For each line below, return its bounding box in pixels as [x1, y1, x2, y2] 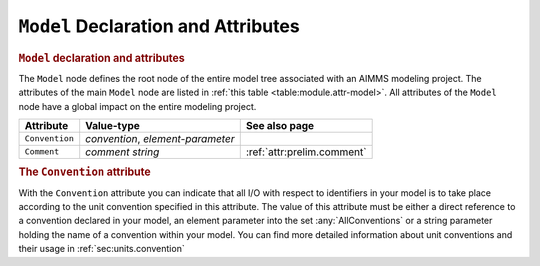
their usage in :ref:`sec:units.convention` [18, 243, 185, 255]
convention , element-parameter [85, 131, 235, 145]
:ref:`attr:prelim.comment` [245, 145, 367, 159]
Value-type [85, 118, 140, 132]
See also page [245, 118, 315, 132]
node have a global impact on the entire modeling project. [18, 100, 257, 112]
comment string [85, 145, 160, 159]
